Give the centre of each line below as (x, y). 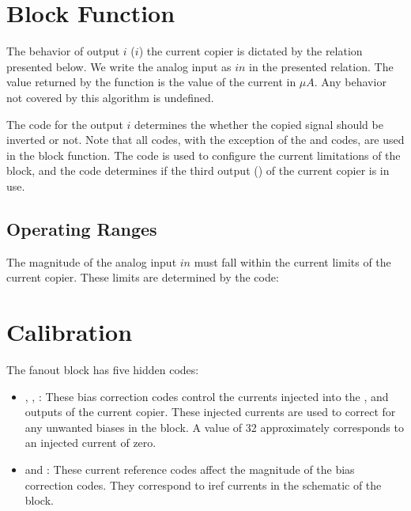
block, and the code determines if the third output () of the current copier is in (198, 170)
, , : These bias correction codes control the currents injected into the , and (207, 396)
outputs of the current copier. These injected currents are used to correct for (210, 412)
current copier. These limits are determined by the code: (143, 277)
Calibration (70, 332)
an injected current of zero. (90, 443)
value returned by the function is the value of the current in (151, 82)
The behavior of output (63, 51)
